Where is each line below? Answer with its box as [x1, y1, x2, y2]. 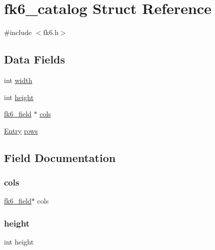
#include [4, 27, 32, 37]
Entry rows [4, 125, 38, 135]
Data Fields [4, 51, 65, 67]
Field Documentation [4, 149, 116, 165]
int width [4, 74, 32, 85]
